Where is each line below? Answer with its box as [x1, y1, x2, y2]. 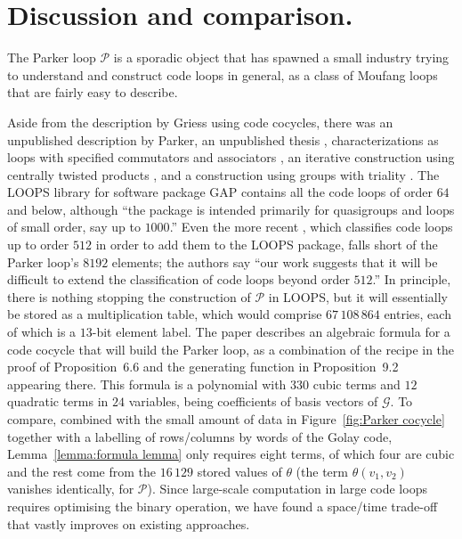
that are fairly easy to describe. [7, 83, 178, 102]
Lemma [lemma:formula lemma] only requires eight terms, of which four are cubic [7, 445, 455, 463]
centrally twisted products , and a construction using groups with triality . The [7, 165, 440, 184]
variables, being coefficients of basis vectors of [128, 392, 378, 411]
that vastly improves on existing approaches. [7, 514, 250, 533]
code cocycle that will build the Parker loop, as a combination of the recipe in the [7, 339, 455, 358]
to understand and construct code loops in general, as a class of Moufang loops [7, 65, 438, 84]
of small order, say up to [7, 217, 141, 236]
